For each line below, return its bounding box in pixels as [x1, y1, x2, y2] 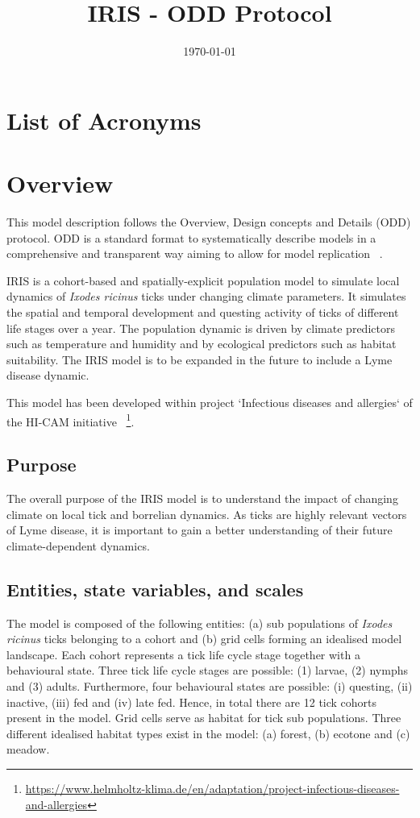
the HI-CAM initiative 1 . [6, 410, 135, 430]
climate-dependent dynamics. [6, 537, 150, 554]
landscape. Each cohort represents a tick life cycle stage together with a [6, 646, 360, 662]
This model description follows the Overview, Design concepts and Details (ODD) [6, 214, 411, 230]
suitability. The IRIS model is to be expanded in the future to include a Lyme [6, 351, 393, 367]
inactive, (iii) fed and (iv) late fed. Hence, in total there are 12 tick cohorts [6, 693, 377, 710]
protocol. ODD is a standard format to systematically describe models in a [6, 229, 376, 246]
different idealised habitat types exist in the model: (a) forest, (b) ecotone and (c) [6, 725, 410, 741]
